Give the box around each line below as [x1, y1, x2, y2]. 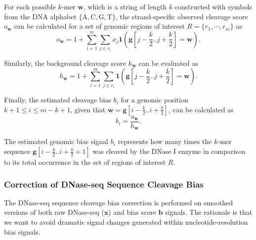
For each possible [4, 1, 56, 11]
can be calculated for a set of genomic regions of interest [14, 21, 185, 31]
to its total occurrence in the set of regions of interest [4, 157, 166, 167]
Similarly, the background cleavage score [4, 57, 126, 68]
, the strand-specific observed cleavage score [115, 11, 248, 21]
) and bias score [108, 207, 156, 217]
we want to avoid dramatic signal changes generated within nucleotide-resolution [4, 217, 248, 227]
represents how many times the [118, 136, 212, 146]
